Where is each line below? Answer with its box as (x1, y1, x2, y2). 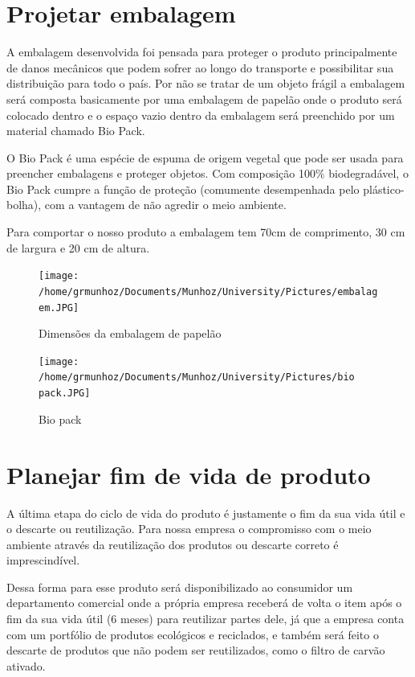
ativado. (6, 657, 46, 674)
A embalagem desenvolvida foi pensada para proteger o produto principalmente (6, 43, 397, 60)
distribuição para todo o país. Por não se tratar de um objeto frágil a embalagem (6, 75, 405, 92)
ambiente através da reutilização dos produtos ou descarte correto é (6, 535, 339, 552)
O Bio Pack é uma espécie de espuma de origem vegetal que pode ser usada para (6, 149, 404, 166)
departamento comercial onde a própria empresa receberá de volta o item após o (6, 594, 402, 611)
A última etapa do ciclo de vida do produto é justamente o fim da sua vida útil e (6, 504, 405, 521)
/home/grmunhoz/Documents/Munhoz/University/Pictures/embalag (39, 285, 378, 297)
